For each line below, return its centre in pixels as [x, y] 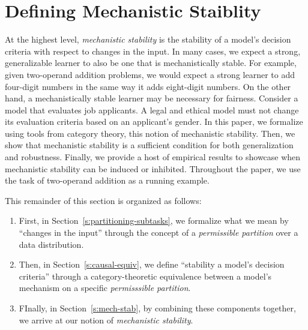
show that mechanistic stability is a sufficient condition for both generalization [149, 145]
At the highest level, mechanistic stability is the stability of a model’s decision [148, 39]
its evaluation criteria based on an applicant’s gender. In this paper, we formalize [154, 121]
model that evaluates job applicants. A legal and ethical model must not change [152, 109]
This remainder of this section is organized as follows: [103, 200]
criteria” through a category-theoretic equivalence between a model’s [145, 276]
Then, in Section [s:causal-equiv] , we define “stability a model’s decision [152, 264]
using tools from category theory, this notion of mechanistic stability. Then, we [150, 133]
